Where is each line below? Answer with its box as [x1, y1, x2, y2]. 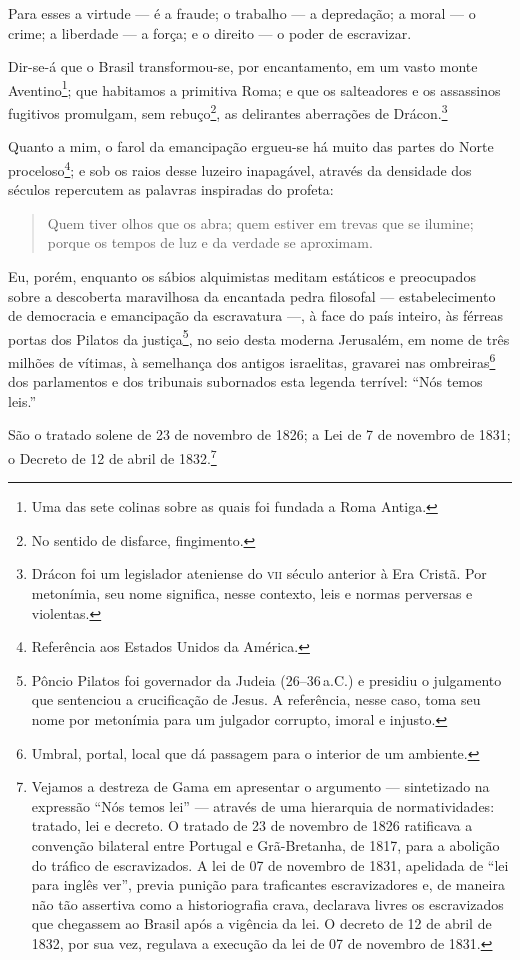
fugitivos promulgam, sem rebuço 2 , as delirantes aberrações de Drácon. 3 [8, 100, 448, 123]
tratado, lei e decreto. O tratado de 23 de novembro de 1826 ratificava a [31, 815, 473, 836]
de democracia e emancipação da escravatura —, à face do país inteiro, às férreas [8, 305, 504, 326]
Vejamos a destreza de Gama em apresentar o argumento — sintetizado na [31, 776, 490, 797]
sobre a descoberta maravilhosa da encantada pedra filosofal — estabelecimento [8, 285, 496, 306]
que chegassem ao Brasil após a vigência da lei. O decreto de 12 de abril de [31, 913, 492, 934]
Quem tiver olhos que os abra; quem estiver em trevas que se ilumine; [47, 212, 474, 233]
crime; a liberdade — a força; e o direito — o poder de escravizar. [8, 22, 412, 43]
